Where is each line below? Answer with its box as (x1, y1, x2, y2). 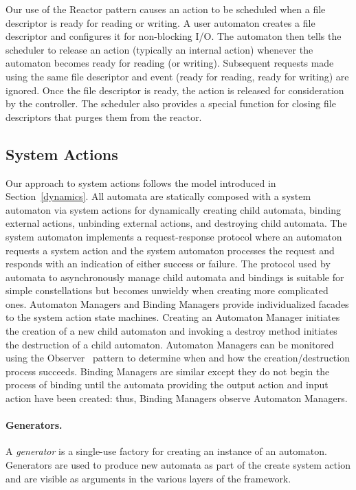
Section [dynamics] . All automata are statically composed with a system (5, 189, 311, 203)
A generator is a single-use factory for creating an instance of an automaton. (5, 444, 327, 458)
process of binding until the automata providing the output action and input (5, 377, 329, 392)
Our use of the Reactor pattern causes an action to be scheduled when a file (5, 2, 326, 16)
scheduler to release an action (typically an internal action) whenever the (5, 42, 313, 56)
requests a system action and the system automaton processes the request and (5, 243, 335, 257)
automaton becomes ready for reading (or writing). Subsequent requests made (5, 56, 334, 70)
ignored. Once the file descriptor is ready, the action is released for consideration (5, 82, 344, 97)
